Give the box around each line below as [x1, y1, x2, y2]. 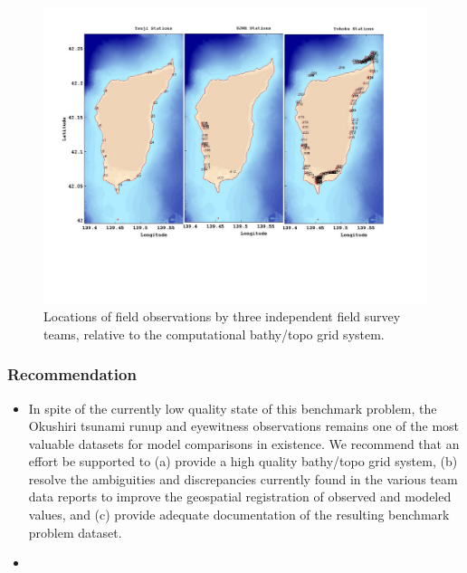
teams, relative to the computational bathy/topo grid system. [43, 324, 385, 343]
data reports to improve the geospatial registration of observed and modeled [28, 487, 452, 506]
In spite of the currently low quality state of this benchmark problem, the [28, 398, 437, 417]
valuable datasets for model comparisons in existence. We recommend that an [28, 434, 460, 453]
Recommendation [7, 363, 137, 386]
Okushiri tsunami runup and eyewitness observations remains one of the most [28, 416, 460, 435]
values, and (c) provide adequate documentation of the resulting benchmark [28, 505, 450, 524]
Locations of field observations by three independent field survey [43, 307, 401, 326]
